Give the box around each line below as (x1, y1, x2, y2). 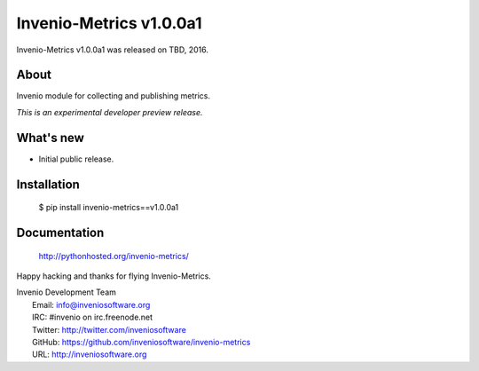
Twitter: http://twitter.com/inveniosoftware (32, 324, 186, 335)
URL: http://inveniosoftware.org (32, 349, 147, 359)
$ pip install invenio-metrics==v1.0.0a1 (38, 202, 179, 213)
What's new (16, 130, 84, 146)
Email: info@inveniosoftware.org (32, 299, 151, 310)
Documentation (16, 225, 105, 240)
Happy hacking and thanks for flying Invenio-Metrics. (16, 271, 212, 281)
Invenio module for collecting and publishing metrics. (16, 91, 210, 101)
